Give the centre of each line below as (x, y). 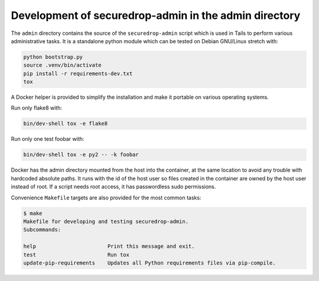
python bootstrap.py (53, 57)
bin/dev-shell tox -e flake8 (66, 124)
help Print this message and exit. (109, 246)
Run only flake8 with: (36, 108)
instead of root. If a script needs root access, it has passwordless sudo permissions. (113, 187)
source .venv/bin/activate (62, 65)
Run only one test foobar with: (48, 139)
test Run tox (77, 255)
